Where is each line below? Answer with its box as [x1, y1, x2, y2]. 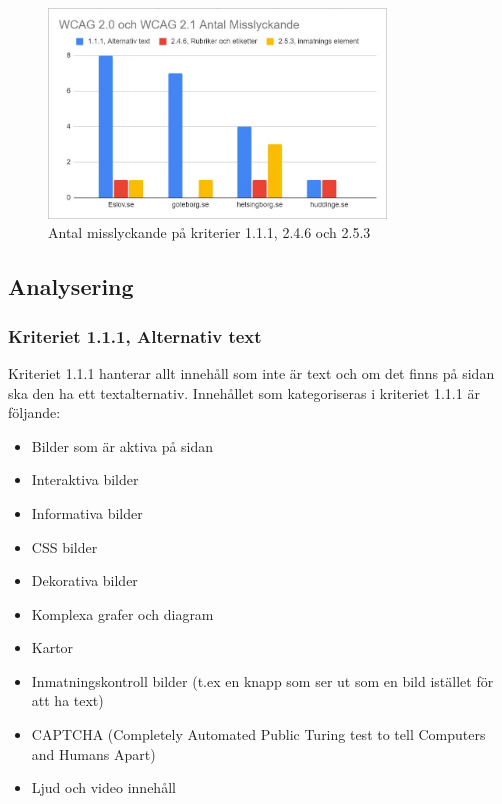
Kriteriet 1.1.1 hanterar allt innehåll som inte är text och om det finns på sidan [8, 362, 495, 383]
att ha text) [31, 690, 104, 711]
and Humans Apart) [31, 743, 156, 764]
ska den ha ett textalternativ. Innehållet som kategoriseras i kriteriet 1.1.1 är [8, 382, 480, 403]
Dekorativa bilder [31, 570, 138, 591]
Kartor [31, 637, 74, 658]
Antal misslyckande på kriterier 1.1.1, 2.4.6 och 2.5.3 [48, 222, 371, 243]
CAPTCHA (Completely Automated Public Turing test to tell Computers [31, 724, 486, 745]
